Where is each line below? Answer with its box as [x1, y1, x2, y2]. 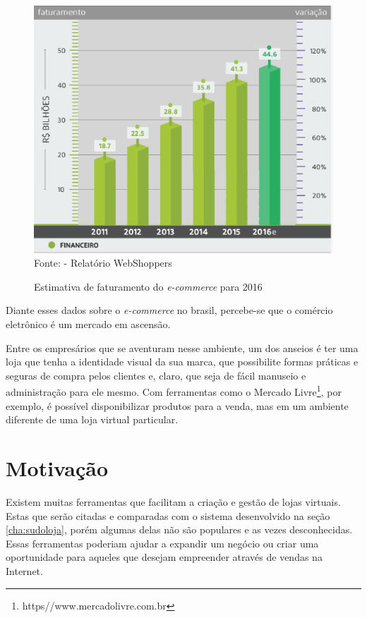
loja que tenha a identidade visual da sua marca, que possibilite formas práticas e [6, 354, 359, 369]
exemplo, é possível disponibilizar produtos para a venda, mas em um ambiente [6, 398, 349, 413]
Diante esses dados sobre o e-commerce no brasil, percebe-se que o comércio [6, 303, 333, 317]
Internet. [6, 563, 43, 578]
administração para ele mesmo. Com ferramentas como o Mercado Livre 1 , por [6, 382, 342, 399]
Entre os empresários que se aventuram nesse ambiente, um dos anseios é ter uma [6, 340, 359, 355]
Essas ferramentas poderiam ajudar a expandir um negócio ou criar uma [6, 535, 319, 550]
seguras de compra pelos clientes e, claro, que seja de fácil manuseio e [6, 368, 306, 382]
